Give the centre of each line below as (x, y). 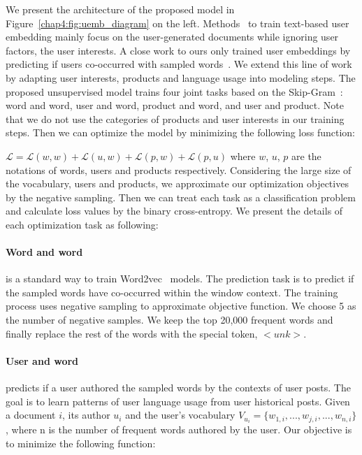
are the (306, 156)
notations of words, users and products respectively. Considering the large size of (179, 169)
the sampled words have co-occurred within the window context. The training (172, 292)
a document (31, 415)
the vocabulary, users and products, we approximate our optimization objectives (177, 183)
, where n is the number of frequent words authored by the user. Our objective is (179, 429)
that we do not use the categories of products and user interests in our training (175, 118)
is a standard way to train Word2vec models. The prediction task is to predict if (180, 279)
